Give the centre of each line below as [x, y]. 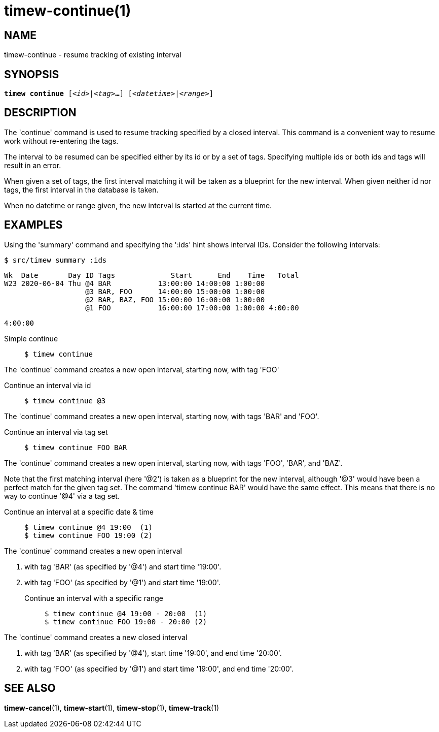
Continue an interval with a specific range [94, 598]
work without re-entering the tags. [61, 141]
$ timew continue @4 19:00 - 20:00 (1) [126, 613]
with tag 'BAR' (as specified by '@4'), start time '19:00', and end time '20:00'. [153, 653]
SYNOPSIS [32, 74]
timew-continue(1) [68, 11]
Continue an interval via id [48, 385]
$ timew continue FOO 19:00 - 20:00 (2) [126, 622]
